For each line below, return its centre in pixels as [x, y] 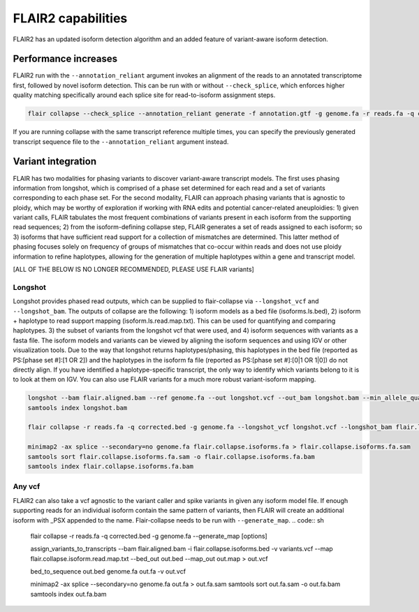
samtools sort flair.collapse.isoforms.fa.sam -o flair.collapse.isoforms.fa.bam [171, 457]
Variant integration [55, 162]
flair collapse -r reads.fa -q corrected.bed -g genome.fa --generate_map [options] [149, 536]
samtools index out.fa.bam [69, 594]
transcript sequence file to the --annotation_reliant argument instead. [121, 141]
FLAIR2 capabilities [70, 18]
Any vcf [27, 487]
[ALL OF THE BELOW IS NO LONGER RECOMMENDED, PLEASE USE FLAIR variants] [133, 270]
